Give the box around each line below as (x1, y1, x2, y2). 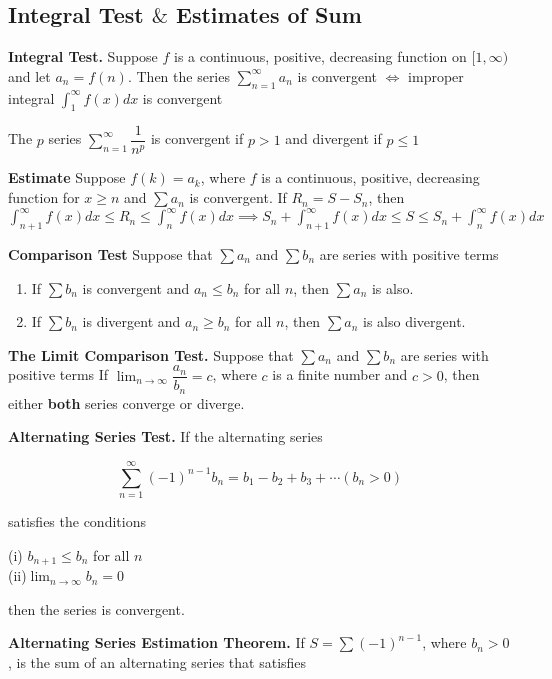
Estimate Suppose (8, 167, 126, 188)
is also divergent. (363, 311, 466, 332)
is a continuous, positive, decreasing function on (174, 46, 467, 67)
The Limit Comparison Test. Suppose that (8, 344, 294, 365)
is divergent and (82, 311, 181, 332)
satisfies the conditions (8, 511, 146, 532)
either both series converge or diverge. (8, 392, 245, 413)
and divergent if (285, 128, 382, 149)
